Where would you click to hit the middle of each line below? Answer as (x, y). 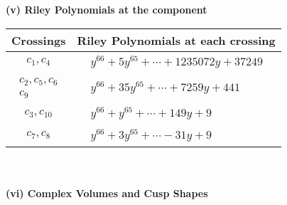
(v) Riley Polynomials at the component (107, 9)
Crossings (39, 40)
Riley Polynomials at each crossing (176, 40)
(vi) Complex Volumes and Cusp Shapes (107, 193)
